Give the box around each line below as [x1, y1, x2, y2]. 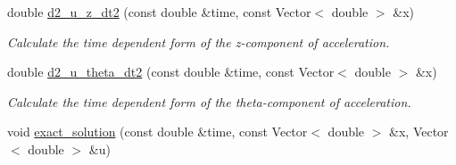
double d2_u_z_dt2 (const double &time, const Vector [7, 3, 311, 21]
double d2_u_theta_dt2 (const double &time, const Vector [7, 62, 335, 81]
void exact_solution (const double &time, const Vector [7, 122, 308, 141]
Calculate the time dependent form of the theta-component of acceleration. [7, 92, 411, 111]
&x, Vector [389, 122, 449, 141]
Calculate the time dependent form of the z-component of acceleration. [7, 32, 390, 51]
